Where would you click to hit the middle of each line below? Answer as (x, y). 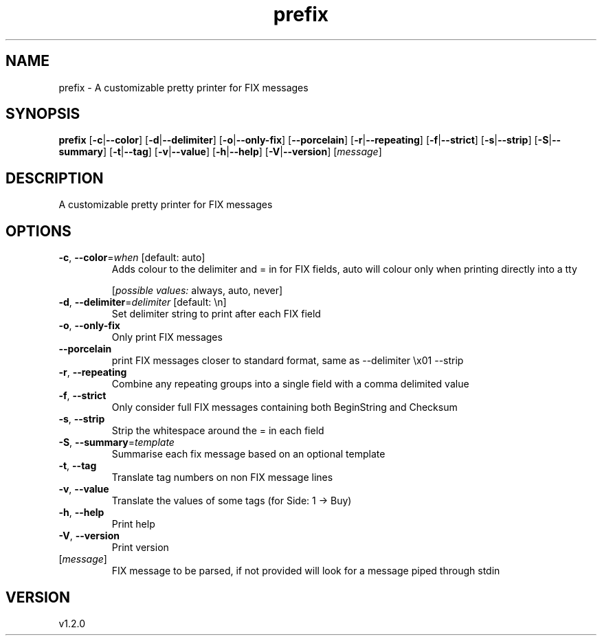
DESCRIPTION (55, 178)
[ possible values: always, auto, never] (197, 291)
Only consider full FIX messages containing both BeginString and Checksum (285, 407)
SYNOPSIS (43, 114)
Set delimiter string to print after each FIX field (216, 314)
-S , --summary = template (116, 442)
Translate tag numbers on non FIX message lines (222, 477)
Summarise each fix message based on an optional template (248, 454)
